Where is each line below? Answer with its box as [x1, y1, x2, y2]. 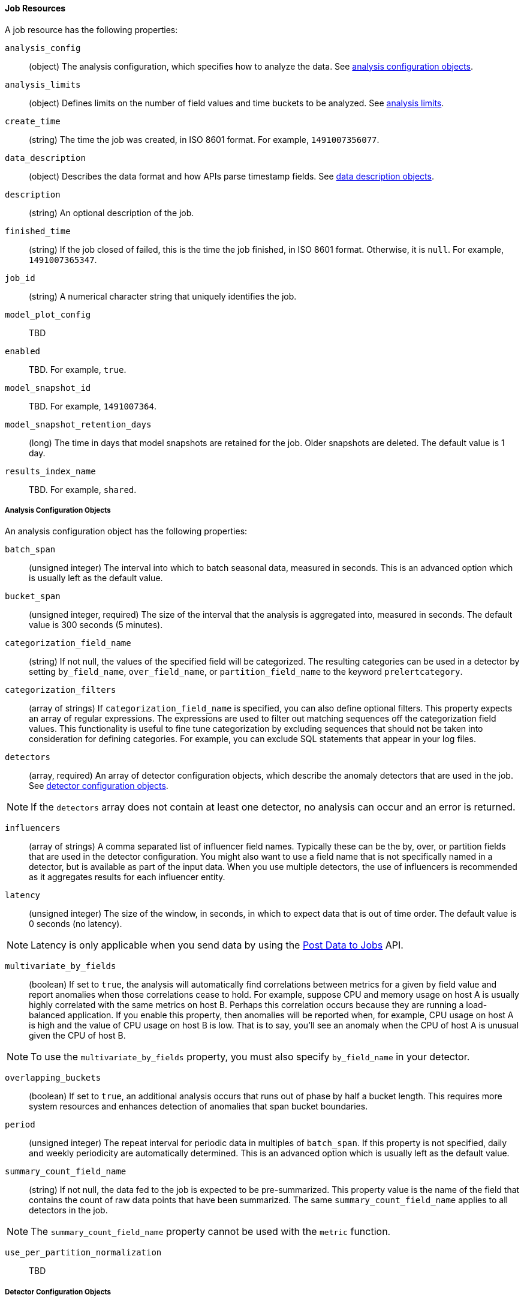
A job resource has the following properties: [5, 24, 178, 35]
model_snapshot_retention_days [5, 419, 152, 429]
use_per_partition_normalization [5, 1248, 162, 1258]
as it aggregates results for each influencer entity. [29, 872, 225, 883]
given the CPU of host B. [29, 1030, 126, 1041]
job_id [5, 273, 35, 283]
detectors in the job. [29, 1205, 108, 1216]
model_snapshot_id [5, 382, 91, 393]
